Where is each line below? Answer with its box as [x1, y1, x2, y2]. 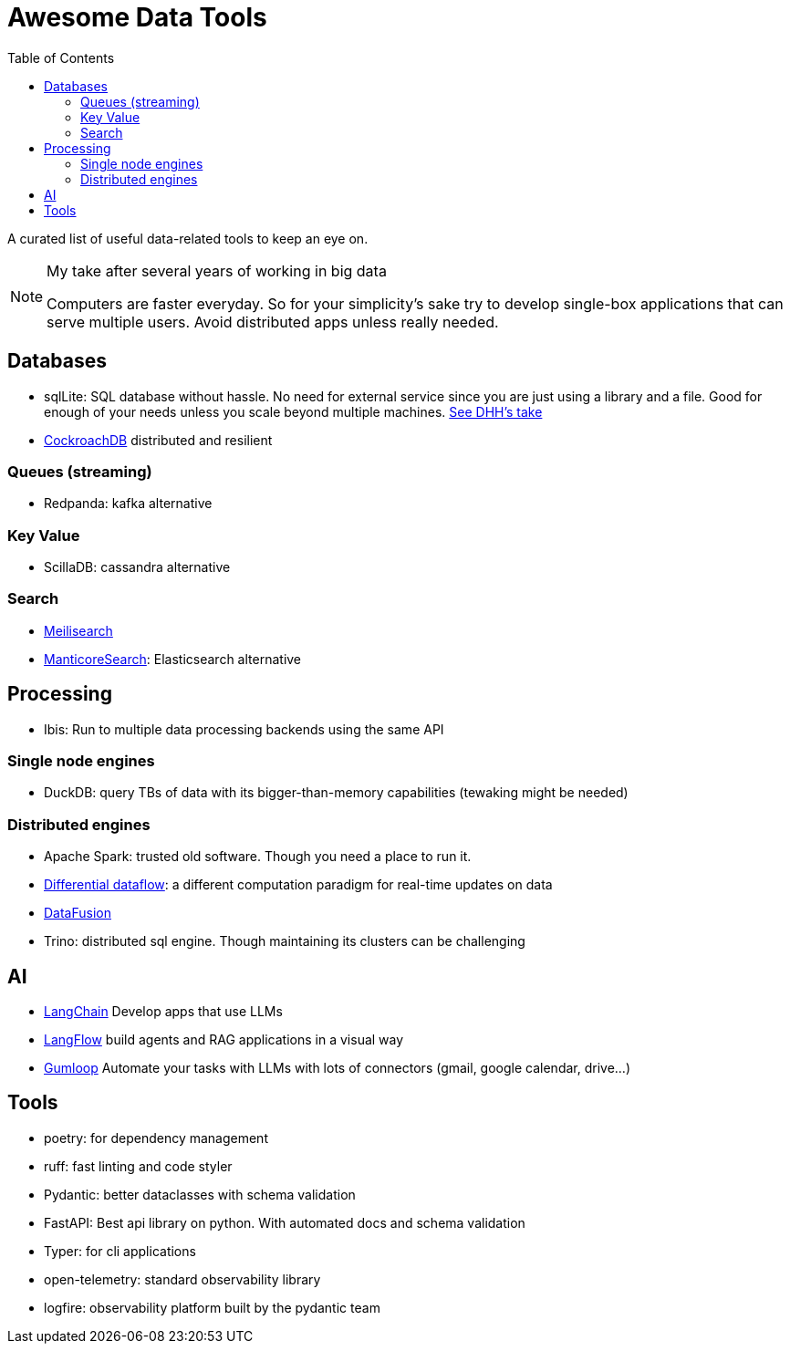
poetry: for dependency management [44, 1129, 268, 1146]
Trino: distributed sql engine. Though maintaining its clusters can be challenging [44, 933, 525, 950]
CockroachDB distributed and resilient [44, 431, 273, 448]
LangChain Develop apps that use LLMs [44, 1003, 283, 1020]
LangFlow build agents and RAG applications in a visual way [44, 1032, 404, 1048]
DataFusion [44, 905, 111, 921]
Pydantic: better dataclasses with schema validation [44, 1186, 356, 1202]
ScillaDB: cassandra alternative [44, 559, 231, 576]
